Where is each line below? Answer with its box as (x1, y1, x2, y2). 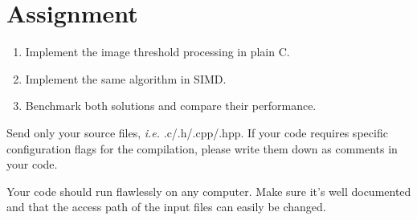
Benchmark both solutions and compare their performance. (25, 97, 317, 114)
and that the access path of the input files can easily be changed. (6, 198, 326, 215)
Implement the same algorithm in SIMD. (25, 70, 227, 87)
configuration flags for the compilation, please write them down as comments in (6, 140, 398, 157)
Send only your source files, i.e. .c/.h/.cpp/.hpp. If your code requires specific (6, 124, 388, 141)
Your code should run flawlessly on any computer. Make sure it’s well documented (6, 182, 411, 199)
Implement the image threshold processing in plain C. (25, 43, 290, 60)
